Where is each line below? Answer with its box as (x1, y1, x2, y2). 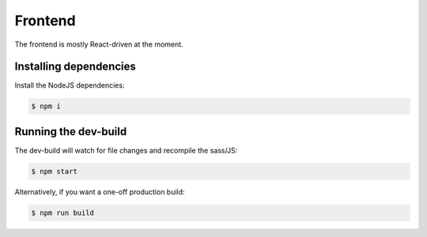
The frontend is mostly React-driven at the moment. (14, 39, 183, 49)
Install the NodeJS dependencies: (14, 81, 125, 90)
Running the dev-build (14, 125, 127, 138)
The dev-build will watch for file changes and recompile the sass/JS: (14, 145, 238, 155)
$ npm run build (31, 208, 95, 217)
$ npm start (31, 167, 78, 175)
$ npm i (31, 102, 61, 111)
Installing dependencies (14, 60, 136, 73)
